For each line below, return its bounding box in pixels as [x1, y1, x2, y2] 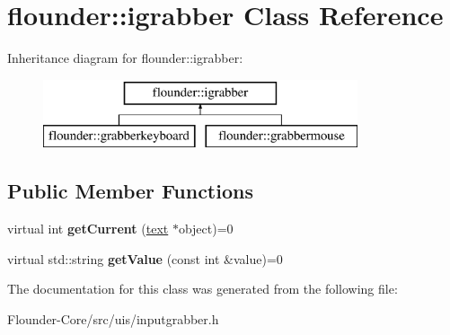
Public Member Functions [7, 177, 253, 205]
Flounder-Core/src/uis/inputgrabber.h [7, 309, 219, 328]
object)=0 [178, 219, 234, 238]
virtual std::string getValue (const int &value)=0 [7, 249, 283, 268]
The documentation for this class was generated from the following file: [7, 279, 398, 298]
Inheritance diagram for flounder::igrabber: [7, 48, 243, 67]
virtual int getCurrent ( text [7, 219, 169, 238]
